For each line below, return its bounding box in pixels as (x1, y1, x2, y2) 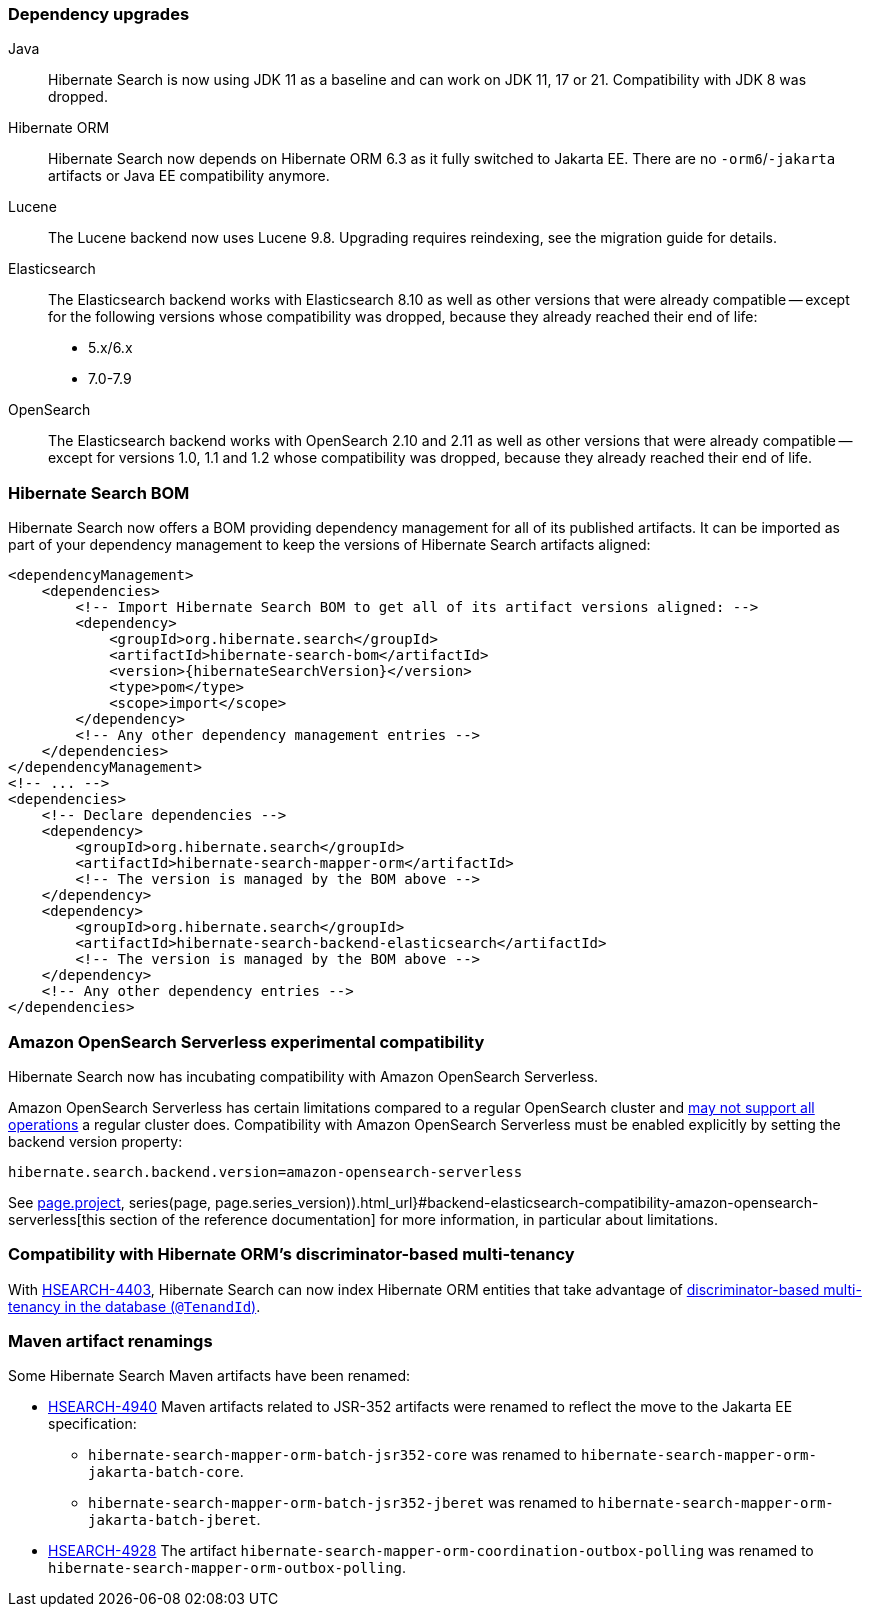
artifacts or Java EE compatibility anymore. (48, 167, 330, 185)
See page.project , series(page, (8, 1193, 212, 1211)
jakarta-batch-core (88, 1464, 240, 1481)
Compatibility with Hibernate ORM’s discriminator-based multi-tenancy (8, 1244, 575, 1265)
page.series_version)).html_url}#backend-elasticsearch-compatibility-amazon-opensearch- (215, 1193, 819, 1211)
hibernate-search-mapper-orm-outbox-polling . (48, 1559, 407, 1577)
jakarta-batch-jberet (88, 1512, 257, 1529)
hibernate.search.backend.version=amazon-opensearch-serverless (8, 1163, 523, 1180)
